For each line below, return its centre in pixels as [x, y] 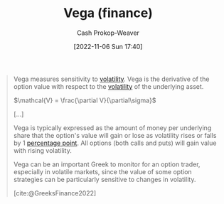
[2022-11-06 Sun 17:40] [108, 46]
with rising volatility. [42, 150]
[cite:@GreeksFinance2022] [55, 193]
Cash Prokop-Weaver [108, 33]
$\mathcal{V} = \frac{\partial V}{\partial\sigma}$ [85, 100]
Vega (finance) [108, 13]
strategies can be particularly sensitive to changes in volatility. [105, 179]
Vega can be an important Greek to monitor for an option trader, [107, 164]
